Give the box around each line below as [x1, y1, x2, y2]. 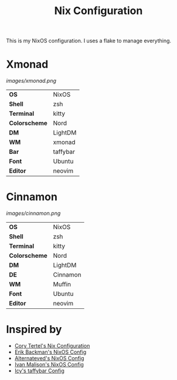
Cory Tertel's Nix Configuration [14, 342, 90, 349]
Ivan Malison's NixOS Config [14, 361, 84, 368]
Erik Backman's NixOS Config [14, 348, 87, 355]
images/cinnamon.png [6, 210, 61, 217]
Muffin [53, 280, 72, 288]
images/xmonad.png [6, 78, 57, 85]
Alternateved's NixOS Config [14, 355, 84, 362]
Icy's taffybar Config [14, 367, 64, 374]
